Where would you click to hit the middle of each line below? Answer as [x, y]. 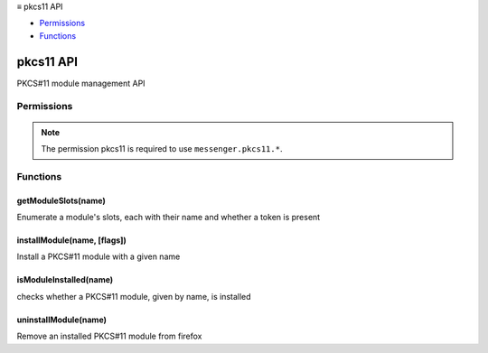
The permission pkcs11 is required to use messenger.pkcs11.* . [162, 149]
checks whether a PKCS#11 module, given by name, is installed [134, 296]
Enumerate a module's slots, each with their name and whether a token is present [169, 217]
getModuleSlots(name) [61, 200]
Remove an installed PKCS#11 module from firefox [109, 336]
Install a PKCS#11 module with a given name [99, 256]
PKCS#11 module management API [81, 83]
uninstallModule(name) [62, 320]
